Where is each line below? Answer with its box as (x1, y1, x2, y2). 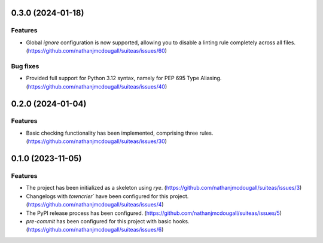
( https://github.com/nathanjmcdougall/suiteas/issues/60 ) (26, 47, 167, 54)
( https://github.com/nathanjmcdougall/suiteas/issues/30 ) (26, 138, 167, 145)
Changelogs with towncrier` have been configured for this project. (26, 192, 189, 200)
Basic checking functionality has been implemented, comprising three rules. (26, 129, 214, 136)
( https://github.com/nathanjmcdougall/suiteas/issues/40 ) (26, 83, 167, 90)
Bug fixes (11, 62, 39, 70)
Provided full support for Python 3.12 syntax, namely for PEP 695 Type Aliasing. (26, 75, 222, 82)
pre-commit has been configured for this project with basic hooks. (26, 217, 190, 224)
